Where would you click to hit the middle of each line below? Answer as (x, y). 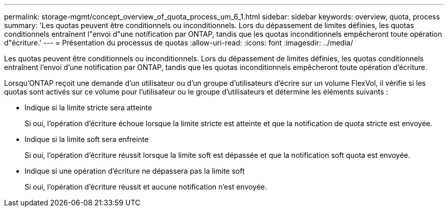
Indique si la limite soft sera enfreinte (87, 139)
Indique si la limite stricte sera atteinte (88, 108)
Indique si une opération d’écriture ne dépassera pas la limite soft (135, 171)
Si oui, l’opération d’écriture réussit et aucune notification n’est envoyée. (146, 187)
